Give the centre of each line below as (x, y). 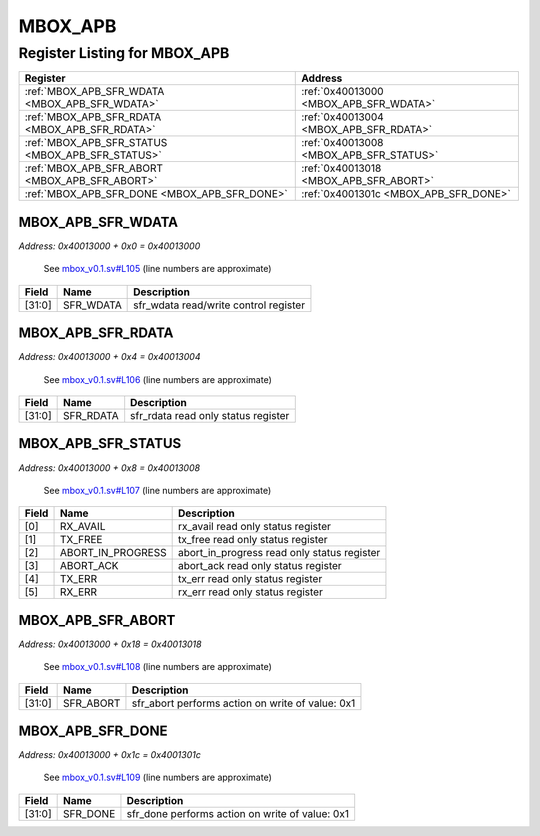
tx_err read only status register (250, 579)
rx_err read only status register (250, 592)
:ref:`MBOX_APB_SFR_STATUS (96, 143)
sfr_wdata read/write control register (219, 305)
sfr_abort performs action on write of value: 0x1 (243, 703)
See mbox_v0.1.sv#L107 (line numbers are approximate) (157, 490)
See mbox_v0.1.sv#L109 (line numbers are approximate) (157, 777)
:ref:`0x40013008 (342, 143)
